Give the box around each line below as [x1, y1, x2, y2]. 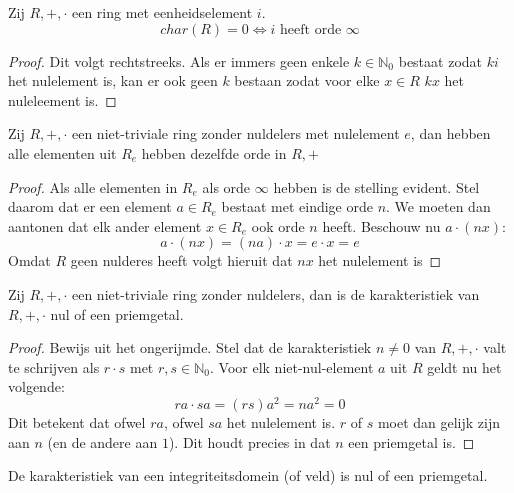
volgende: [8, 376, 65, 397]
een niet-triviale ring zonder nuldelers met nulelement [71, 123, 400, 144]
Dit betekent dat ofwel [8, 411, 146, 432]
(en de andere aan [47, 431, 158, 452]
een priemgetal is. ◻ [348, 431, 475, 452]
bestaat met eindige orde [221, 196, 373, 217]
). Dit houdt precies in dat [168, 431, 331, 452]
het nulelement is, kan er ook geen [8, 70, 218, 91]
